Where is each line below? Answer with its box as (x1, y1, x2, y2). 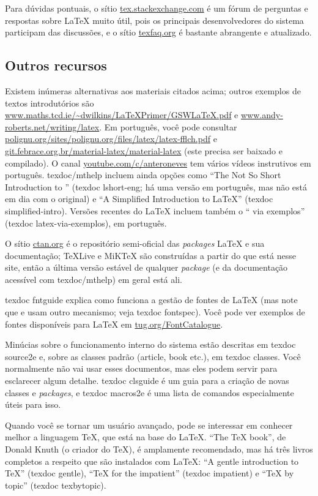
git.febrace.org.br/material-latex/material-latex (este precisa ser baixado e (5, 144, 283, 157)
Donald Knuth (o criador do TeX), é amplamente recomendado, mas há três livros (5, 443, 313, 456)
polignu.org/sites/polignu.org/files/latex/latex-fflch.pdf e (5, 132, 217, 145)
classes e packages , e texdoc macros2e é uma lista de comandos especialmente (5, 386, 294, 399)
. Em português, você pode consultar (99, 120, 237, 133)
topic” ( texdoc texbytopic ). (5, 478, 106, 491)
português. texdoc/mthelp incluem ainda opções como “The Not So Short (5, 168, 281, 181)
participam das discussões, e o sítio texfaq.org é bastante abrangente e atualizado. (5, 26, 312, 39)
